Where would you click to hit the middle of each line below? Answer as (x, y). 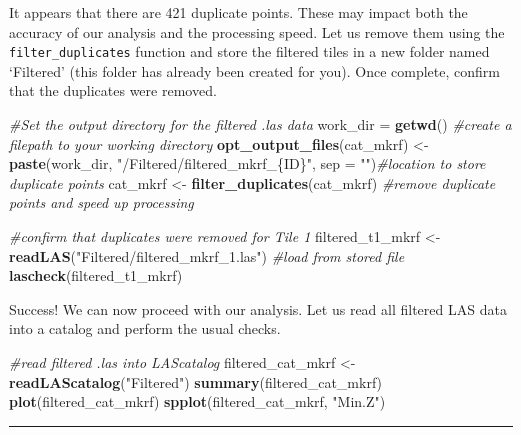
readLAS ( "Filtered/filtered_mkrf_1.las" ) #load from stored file (207, 255)
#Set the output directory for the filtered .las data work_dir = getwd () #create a (260, 124)
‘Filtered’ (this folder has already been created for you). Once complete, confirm (254, 70)
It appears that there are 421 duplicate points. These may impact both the (238, 12)
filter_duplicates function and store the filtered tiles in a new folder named (249, 51)
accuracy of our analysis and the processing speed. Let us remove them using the (257, 31)
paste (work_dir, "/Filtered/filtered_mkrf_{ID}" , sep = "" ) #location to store (247, 163)
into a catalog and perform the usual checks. (145, 328)
